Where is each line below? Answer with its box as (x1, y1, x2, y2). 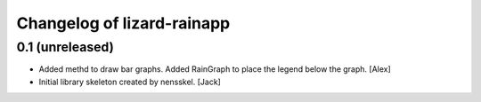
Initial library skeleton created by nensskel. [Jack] (38, 76, 222, 87)
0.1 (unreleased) (16, 39, 115, 55)
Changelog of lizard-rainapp (16, 13, 231, 33)
